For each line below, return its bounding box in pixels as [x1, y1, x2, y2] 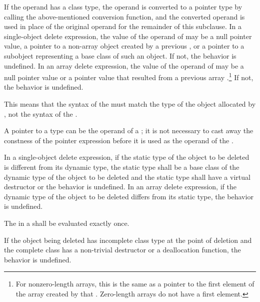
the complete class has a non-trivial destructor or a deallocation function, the [4, 244, 241, 255]
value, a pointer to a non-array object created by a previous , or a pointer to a [4, 41, 244, 51]
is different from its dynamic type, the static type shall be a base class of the [4, 161, 239, 172]
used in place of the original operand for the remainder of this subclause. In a [4, 21, 241, 32]
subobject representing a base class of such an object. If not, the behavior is [4, 50, 236, 61]
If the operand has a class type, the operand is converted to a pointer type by [4, 2, 242, 12]
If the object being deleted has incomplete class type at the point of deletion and [4, 234, 252, 245]
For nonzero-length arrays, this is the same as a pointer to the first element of [15, 278, 254, 289]
